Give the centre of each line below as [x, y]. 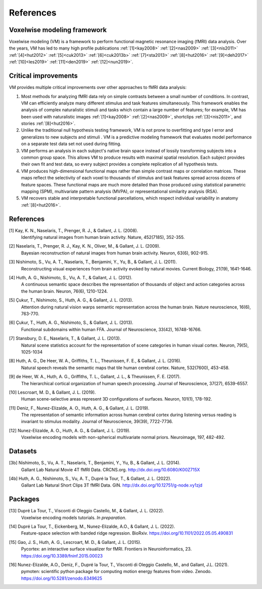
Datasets [23, 451]
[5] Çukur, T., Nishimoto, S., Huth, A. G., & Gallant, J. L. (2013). [71, 300]
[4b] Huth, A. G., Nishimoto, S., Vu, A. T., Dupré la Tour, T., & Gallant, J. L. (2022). [90, 478]
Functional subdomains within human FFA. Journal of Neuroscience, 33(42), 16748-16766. [111, 329]
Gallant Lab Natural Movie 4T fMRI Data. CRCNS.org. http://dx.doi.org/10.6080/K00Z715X [110, 470]
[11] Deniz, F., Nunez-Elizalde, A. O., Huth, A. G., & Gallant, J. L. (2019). [79, 408]
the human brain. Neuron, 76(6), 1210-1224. [65, 291]
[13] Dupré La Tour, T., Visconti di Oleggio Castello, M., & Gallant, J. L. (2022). [87, 511]
